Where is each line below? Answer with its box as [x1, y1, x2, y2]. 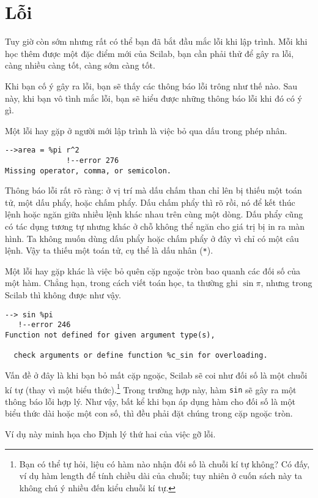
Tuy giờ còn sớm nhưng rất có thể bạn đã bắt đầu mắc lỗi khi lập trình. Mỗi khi [5, 35, 308, 48]
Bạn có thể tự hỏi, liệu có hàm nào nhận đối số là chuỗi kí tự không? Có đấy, [19, 457, 310, 470]
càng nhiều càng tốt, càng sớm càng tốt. [5, 59, 155, 72]
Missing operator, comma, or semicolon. [5, 166, 172, 175]
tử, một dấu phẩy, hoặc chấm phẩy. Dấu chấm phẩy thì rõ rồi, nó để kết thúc [5, 195, 295, 208]
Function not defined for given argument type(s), [5, 330, 215, 339]
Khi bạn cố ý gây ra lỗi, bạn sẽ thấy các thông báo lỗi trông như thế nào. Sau [5, 79, 298, 92]
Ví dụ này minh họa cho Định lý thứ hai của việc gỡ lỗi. [5, 428, 216, 440]
